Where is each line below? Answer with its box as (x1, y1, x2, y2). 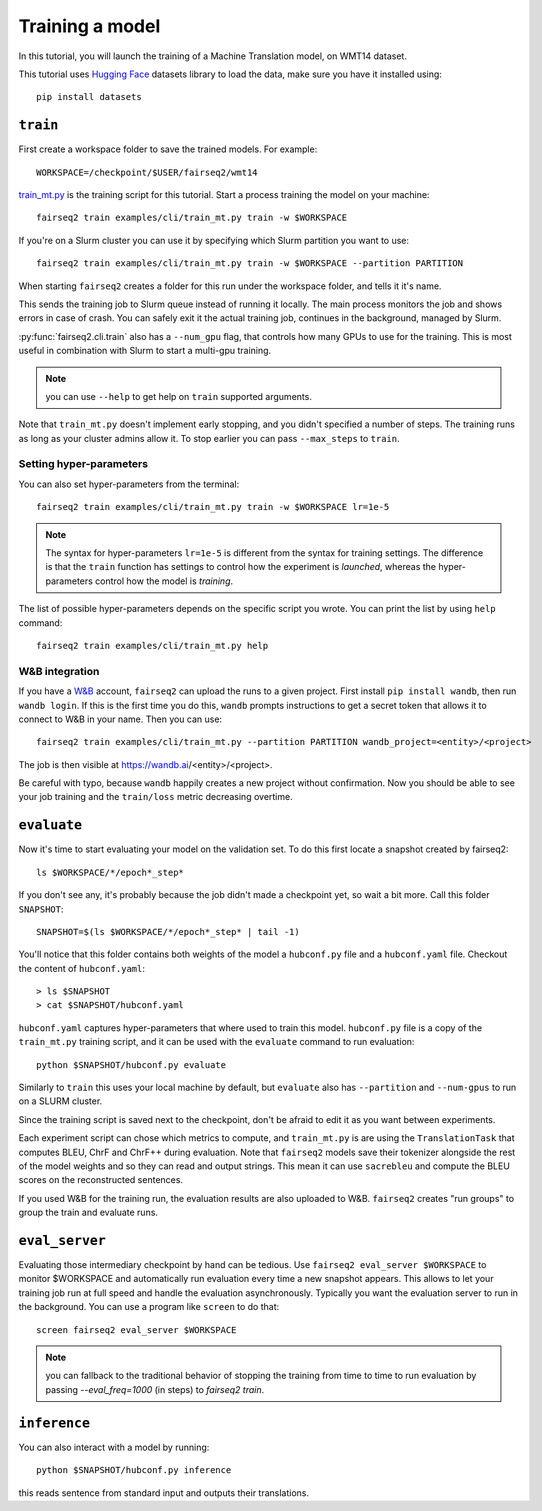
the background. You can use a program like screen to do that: (18, 1301, 280, 1313)
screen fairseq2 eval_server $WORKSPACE (36, 1324, 237, 1335)
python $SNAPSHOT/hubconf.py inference (36, 1465, 232, 1476)
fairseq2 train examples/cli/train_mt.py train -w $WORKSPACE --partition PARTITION (36, 258, 464, 269)
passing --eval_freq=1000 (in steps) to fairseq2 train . (45, 1383, 265, 1395)
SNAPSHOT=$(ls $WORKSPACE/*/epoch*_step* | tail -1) (36, 926, 300, 937)
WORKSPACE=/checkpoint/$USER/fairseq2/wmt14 (36, 166, 259, 178)
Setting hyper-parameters (18, 457, 149, 471)
